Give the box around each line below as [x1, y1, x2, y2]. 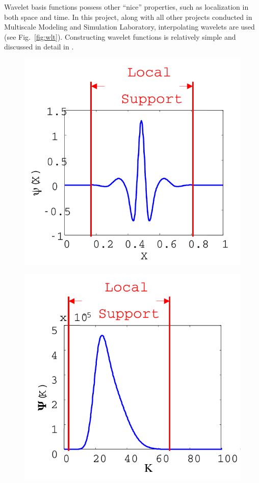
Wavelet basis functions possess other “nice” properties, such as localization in [4, 2, 249, 12]
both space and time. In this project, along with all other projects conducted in [4, 11, 252, 22]
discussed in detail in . [4, 41, 74, 52]
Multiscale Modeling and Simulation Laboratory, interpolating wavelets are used [4, 21, 255, 32]
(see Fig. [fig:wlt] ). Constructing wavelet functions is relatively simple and [4, 31, 236, 42]
